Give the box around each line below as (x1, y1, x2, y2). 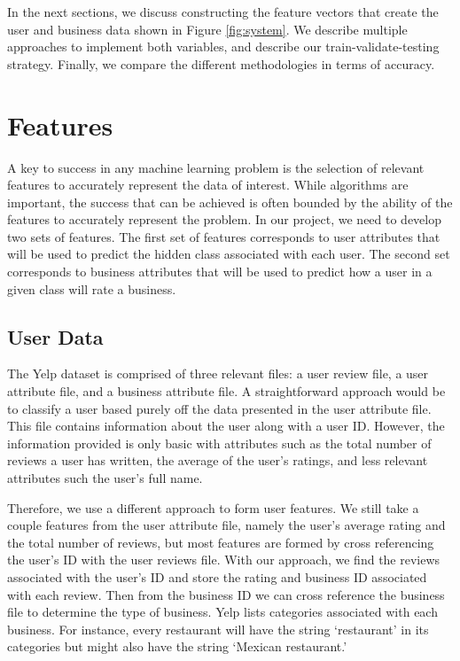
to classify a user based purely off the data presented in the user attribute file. (7, 399, 432, 417)
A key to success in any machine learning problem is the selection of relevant (7, 158, 425, 176)
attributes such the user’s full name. (7, 469, 203, 487)
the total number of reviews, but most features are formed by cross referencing (7, 533, 434, 551)
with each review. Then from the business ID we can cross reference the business (7, 585, 445, 603)
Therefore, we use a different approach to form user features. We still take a (7, 498, 419, 517)
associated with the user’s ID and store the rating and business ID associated (7, 567, 427, 586)
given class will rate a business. (7, 279, 176, 298)
